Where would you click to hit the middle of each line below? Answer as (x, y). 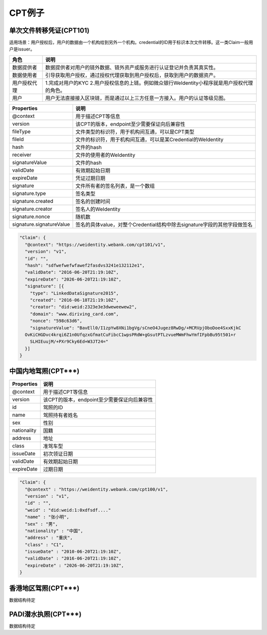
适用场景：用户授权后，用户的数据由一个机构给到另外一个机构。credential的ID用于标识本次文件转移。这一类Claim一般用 (131, 43)
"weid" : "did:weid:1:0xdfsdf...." (68, 510)
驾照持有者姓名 (60, 415)
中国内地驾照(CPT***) (44, 371)
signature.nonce (31, 216)
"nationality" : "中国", (54, 531)
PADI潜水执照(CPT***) (45, 614)
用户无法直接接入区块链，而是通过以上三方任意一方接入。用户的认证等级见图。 (137, 98)
